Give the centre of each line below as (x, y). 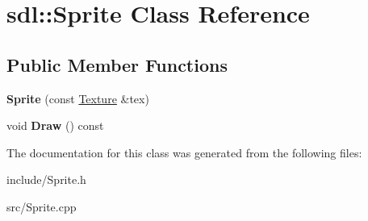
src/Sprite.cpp (42, 206)
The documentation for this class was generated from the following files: (184, 152)
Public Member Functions (117, 64)
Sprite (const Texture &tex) (78, 98)
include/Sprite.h (46, 179)
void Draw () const (55, 125)
